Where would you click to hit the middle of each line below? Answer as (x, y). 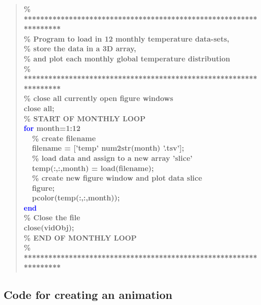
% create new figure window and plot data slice (117, 178)
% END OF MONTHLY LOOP (80, 237)
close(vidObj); (49, 228)
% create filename (64, 138)
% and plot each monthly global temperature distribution (127, 58)
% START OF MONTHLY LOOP (84, 118)
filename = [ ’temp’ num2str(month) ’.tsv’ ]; (108, 148)
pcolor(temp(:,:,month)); (76, 198)
